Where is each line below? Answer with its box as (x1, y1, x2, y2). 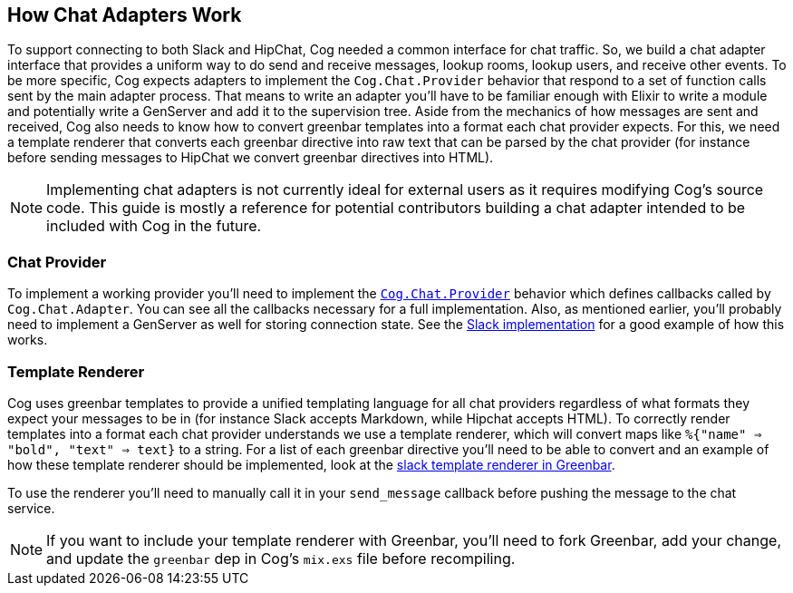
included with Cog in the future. (46, 217, 262, 236)
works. (7, 332, 48, 348)
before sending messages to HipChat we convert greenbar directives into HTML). (7, 150, 494, 166)
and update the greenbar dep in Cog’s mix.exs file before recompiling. (46, 549, 516, 568)
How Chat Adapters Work (7, 4, 242, 26)
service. (7, 500, 55, 516)
